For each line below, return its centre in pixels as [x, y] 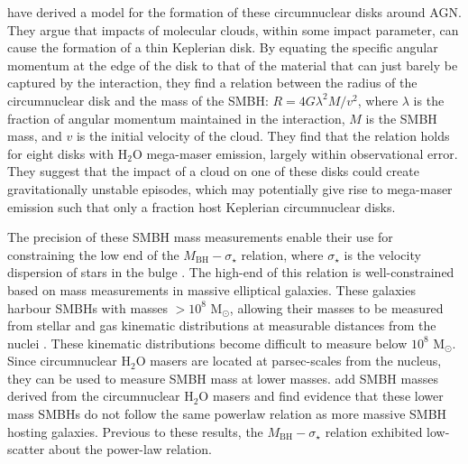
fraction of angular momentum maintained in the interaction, [176, 118]
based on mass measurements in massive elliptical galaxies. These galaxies [211, 289]
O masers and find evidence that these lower [321, 396]
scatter [26, 449]
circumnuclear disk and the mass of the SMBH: [138, 100]
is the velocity [382, 254]
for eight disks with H [68, 153]
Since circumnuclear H [69, 361]
